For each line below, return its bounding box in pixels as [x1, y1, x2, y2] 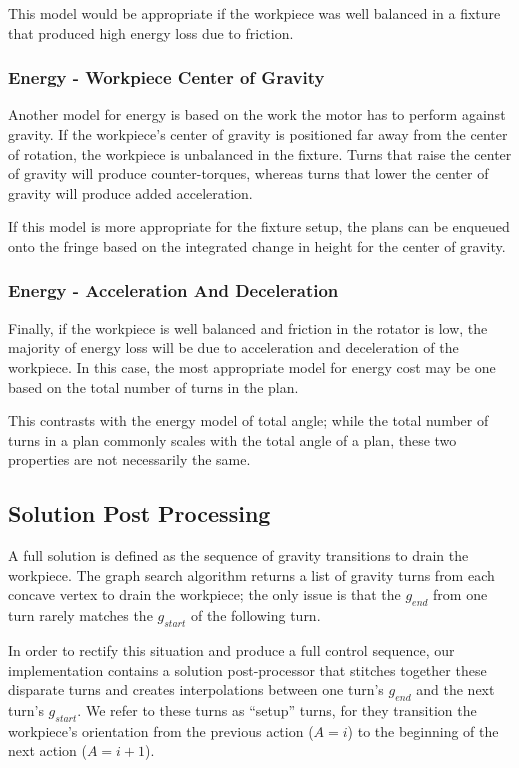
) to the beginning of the [347, 720, 499, 741]
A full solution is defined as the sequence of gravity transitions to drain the [8, 545, 469, 566]
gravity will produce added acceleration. [8, 182, 253, 203]
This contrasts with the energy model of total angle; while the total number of [8, 410, 489, 431]
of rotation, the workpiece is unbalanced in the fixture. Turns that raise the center [8, 143, 512, 164]
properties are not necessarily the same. [8, 449, 251, 470]
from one [433, 584, 488, 605]
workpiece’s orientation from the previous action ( [8, 720, 314, 741]
